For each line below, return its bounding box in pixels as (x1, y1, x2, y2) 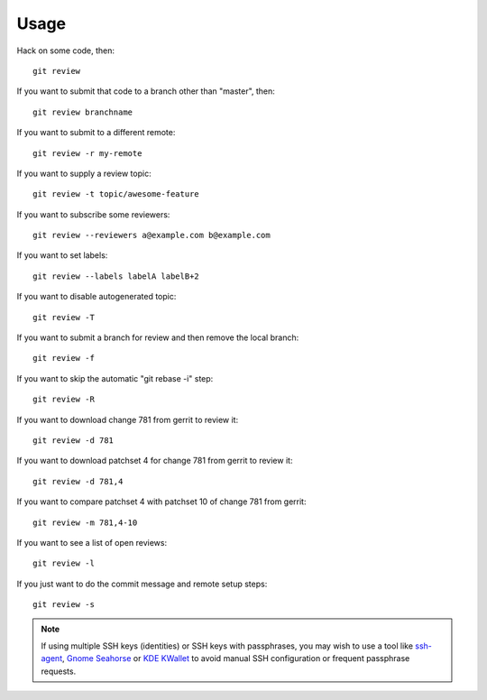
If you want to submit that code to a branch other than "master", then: (16, 86, 275, 97)
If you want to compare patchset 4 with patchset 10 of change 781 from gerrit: (16, 496, 307, 507)
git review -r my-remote (32, 148, 142, 158)
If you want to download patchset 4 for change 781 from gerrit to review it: (16, 456, 293, 466)
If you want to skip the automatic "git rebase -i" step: (16, 373, 214, 383)
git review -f (32, 353, 95, 364)
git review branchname (32, 106, 133, 117)
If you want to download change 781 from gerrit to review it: (16, 414, 239, 425)
